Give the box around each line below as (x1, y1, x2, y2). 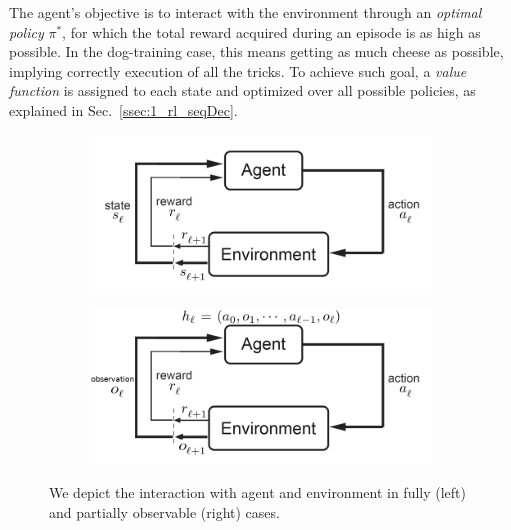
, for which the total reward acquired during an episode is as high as (62, 21, 481, 42)
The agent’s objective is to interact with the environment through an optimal (9, 2, 482, 22)
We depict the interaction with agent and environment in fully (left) (49, 481, 467, 502)
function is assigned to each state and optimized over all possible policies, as (9, 80, 476, 101)
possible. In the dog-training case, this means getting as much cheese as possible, (9, 41, 504, 62)
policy (9, 21, 44, 42)
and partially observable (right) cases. (49, 501, 280, 522)
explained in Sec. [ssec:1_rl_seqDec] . (9, 99, 238, 120)
